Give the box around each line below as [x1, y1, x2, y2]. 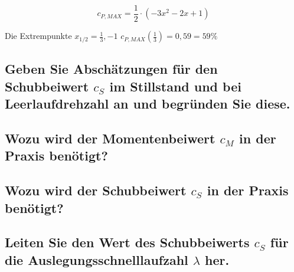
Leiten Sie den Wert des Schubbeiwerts [5, 233, 250, 251]
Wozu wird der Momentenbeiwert [5, 129, 215, 148]
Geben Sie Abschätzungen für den [5, 60, 218, 78]
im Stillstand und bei [109, 77, 241, 95]
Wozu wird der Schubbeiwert [5, 181, 187, 199]
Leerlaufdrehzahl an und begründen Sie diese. [5, 94, 290, 113]
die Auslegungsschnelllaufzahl [5, 250, 188, 268]
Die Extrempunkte [5, 30, 72, 42]
